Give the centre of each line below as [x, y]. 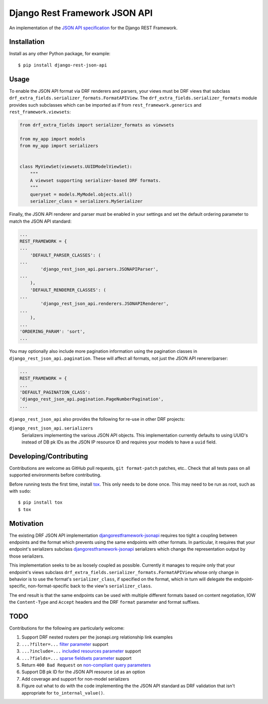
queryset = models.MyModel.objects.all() [81, 194]
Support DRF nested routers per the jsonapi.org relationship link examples [97, 637]
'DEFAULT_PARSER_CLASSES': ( [66, 255]
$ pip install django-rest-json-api [63, 65]
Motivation [26, 523]
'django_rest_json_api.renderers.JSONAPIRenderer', [105, 304]
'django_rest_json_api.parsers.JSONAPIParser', [100, 269]
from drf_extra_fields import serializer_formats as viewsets [97, 125]
